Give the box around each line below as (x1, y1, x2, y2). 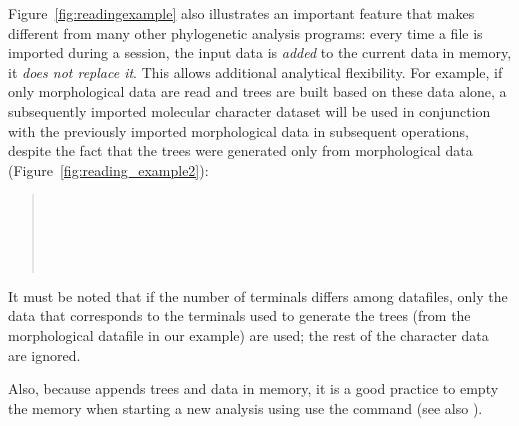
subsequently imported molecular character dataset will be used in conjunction (8, 100, 491, 121)
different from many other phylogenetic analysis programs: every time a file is (8, 22, 483, 43)
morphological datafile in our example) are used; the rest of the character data (8, 324, 489, 345)
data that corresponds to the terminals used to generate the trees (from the (8, 305, 471, 326)
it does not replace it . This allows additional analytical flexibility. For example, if (8, 61, 503, 82)
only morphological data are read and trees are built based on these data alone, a (8, 81, 507, 102)
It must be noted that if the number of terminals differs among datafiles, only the (8, 285, 508, 306)
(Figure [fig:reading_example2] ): (8, 159, 209, 180)
